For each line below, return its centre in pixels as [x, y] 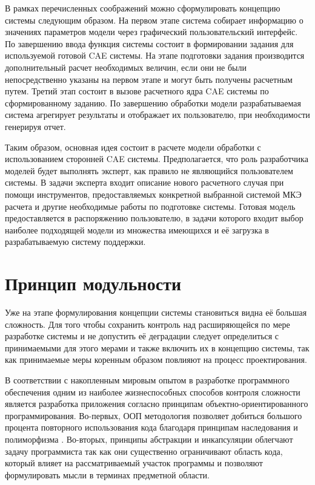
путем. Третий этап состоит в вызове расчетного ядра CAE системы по [137, 91]
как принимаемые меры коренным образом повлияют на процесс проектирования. [156, 360]
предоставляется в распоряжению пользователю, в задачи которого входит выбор [154, 218]
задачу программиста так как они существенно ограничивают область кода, [144, 451]
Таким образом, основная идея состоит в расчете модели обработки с [133, 147]
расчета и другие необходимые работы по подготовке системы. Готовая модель [150, 206]
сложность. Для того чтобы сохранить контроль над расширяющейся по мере [148, 324]
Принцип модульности [93, 283]
